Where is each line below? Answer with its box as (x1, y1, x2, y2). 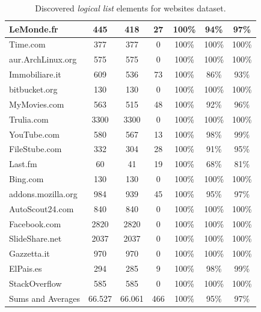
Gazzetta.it (9, 247, 50, 260)
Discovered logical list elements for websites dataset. (35, 2, 226, 14)
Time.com (9, 38, 46, 50)
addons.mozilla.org (9, 187, 78, 200)
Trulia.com (9, 112, 49, 125)
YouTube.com (9, 127, 60, 140)
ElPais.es (9, 262, 42, 275)
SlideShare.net (9, 232, 62, 245)
